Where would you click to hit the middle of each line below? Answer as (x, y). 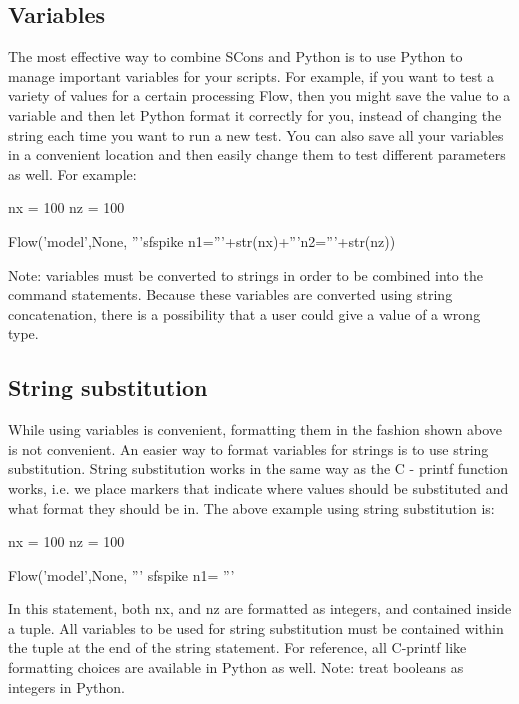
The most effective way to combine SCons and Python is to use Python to (235, 56)
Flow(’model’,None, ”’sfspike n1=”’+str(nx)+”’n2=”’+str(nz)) (202, 240)
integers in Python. (66, 686)
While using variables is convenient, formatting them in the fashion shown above (255, 429)
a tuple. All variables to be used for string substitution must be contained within (256, 627)
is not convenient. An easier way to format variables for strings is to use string (248, 448)
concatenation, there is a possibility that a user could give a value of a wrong (244, 313)
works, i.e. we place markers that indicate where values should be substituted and (258, 487)
